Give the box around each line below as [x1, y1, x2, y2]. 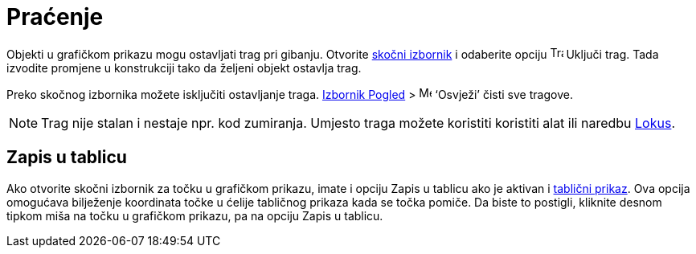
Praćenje [6, 3, 104, 31]
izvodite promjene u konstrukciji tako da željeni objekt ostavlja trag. [6, 60, 362, 75]
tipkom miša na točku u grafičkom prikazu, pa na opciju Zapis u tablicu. [6, 208, 383, 223]
